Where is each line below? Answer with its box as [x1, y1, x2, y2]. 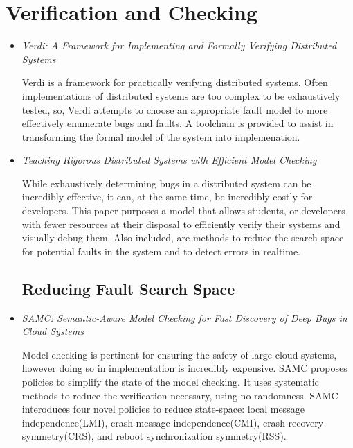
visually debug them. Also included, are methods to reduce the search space [21, 230, 344, 245]
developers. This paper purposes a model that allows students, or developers [21, 203, 345, 218]
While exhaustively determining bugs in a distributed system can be [21, 175, 311, 190]
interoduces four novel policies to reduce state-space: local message [21, 402, 305, 416]
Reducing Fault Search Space [21, 277, 235, 299]
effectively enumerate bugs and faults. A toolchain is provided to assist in [21, 116, 334, 130]
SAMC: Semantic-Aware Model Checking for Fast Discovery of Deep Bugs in [21, 310, 347, 325]
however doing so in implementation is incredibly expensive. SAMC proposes [21, 361, 347, 375]
